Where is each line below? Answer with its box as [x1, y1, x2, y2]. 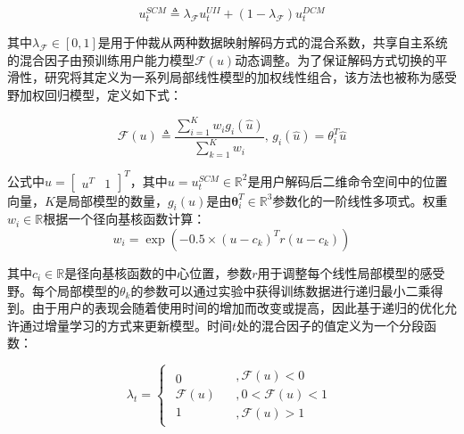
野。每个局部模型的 [7, 281, 120, 299]
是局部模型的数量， [54, 191, 168, 209]
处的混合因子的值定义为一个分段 [236, 315, 425, 334]
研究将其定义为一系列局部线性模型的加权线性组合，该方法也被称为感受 [44, 68, 457, 86]
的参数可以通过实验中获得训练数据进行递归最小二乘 [130, 281, 431, 299]
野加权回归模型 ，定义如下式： [7, 86, 182, 104]
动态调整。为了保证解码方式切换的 [235, 50, 435, 69]
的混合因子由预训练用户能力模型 [7, 50, 195, 69]
